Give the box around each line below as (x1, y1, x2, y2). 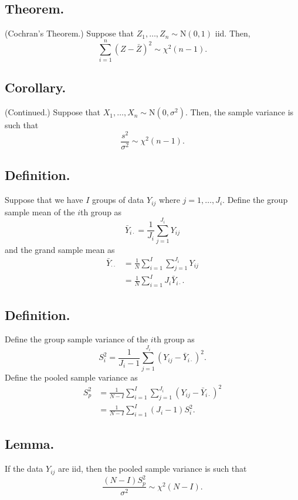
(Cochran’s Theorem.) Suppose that (5, 27, 134, 39)
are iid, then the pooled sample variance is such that (58, 462, 247, 475)
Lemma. (5, 435, 55, 453)
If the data (5, 462, 43, 475)
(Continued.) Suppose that (5, 106, 101, 118)
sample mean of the (5, 205, 75, 218)
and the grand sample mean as (5, 243, 115, 255)
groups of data (92, 194, 144, 206)
